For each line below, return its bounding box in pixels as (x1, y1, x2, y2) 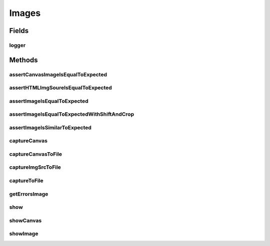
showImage (9, 230, 38, 237)
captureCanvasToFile (9, 150, 62, 157)
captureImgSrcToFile (9, 164, 61, 171)
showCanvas (9, 217, 42, 224)
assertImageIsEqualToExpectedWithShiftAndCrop (9, 111, 134, 118)
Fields (9, 26, 29, 35)
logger (9, 41, 26, 48)
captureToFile (9, 177, 43, 184)
